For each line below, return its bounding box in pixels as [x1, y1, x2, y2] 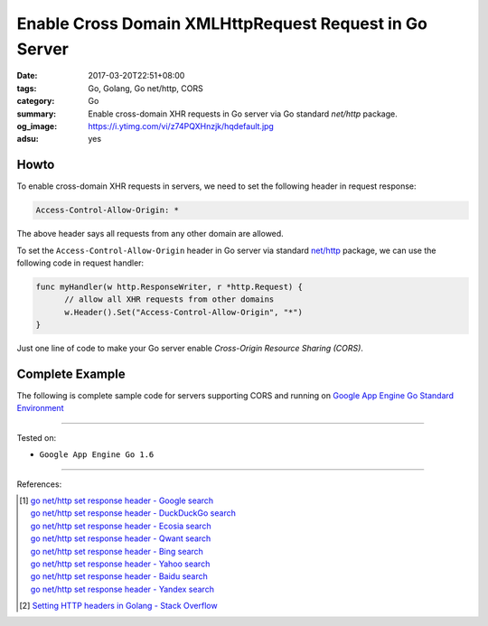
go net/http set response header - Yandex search [30, 584, 214, 594]
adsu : [16, 134, 40, 145]
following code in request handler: [16, 257, 145, 268]
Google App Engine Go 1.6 [39, 450, 155, 460]
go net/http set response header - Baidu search [30, 571, 208, 582]
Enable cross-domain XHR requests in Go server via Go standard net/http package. [88, 108, 398, 119]
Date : [16, 70, 38, 81]
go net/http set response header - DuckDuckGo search [30, 508, 237, 519]
